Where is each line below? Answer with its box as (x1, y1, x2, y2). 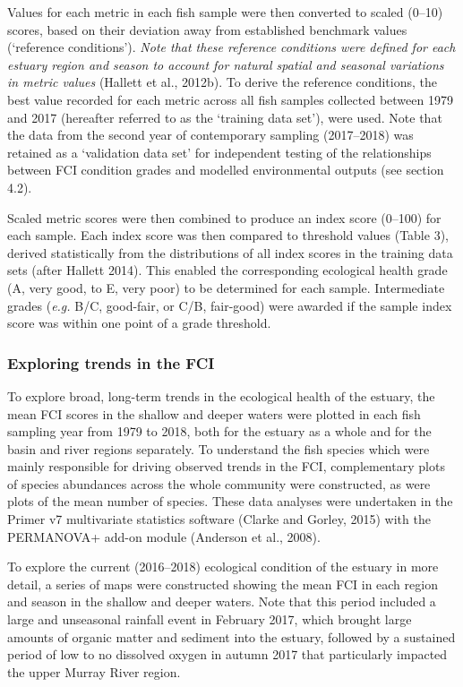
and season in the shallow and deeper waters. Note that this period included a (7, 592, 436, 611)
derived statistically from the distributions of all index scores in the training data (7, 243, 453, 262)
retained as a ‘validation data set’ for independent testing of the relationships (7, 142, 432, 161)
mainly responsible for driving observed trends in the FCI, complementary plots (7, 457, 445, 476)
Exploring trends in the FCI (7, 351, 215, 374)
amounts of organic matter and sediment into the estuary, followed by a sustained (7, 627, 456, 646)
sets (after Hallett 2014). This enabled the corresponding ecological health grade (7, 261, 448, 279)
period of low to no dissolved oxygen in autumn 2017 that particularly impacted (7, 645, 448, 664)
